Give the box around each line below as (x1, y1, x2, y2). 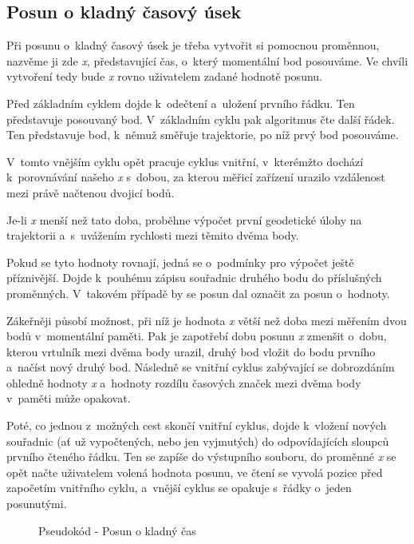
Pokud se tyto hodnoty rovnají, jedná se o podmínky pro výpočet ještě (6, 253, 354, 270)
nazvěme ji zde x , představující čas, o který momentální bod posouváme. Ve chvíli (6, 52, 408, 69)
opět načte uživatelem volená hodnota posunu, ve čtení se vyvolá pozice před (6, 463, 383, 480)
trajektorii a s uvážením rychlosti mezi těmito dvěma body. (6, 227, 299, 244)
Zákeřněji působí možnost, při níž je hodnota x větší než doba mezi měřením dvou (6, 312, 407, 328)
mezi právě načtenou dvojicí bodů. (6, 184, 175, 201)
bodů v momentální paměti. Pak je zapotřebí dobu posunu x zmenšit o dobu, (6, 328, 387, 344)
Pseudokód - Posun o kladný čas (38, 522, 196, 538)
